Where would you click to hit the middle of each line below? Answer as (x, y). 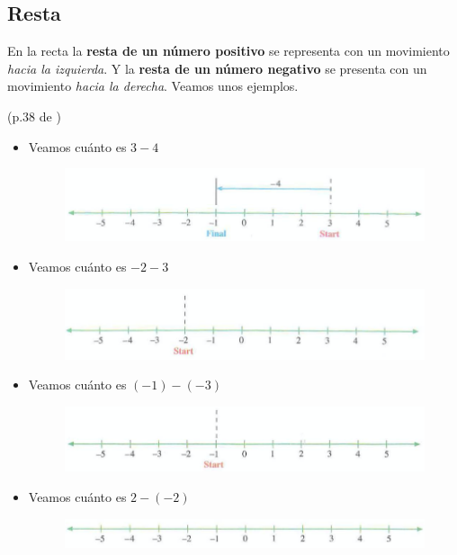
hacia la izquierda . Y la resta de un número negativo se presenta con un (217, 68)
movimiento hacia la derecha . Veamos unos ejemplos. (153, 86)
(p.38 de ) (34, 116)
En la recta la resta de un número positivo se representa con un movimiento (228, 51)
